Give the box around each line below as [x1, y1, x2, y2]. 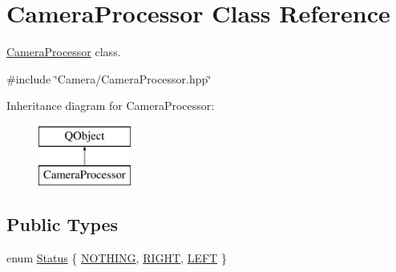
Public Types [6, 212, 119, 237]
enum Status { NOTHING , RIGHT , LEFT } [6, 250, 227, 266]
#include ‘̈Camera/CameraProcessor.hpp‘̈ [6, 70, 212, 87]
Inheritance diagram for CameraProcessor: [6, 97, 215, 114]
